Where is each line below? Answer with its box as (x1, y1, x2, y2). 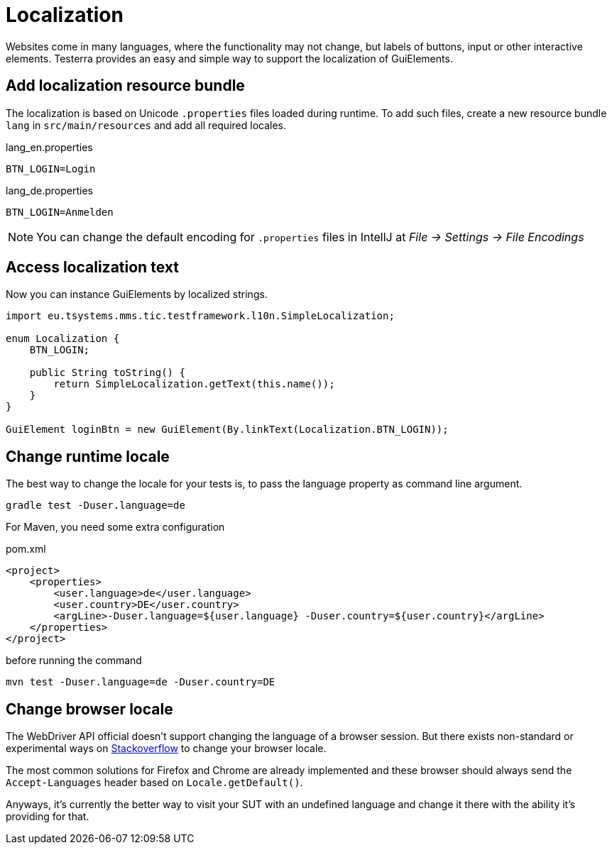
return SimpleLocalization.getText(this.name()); (53, 378, 335, 390)
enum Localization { (6, 333, 120, 345)
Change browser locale (6, 700, 173, 718)
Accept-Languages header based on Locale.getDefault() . (6, 776, 303, 789)
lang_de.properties (6, 184, 94, 197)
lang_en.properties (6, 140, 93, 153)
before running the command (6, 654, 142, 667)
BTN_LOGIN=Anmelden (6, 206, 114, 218)
